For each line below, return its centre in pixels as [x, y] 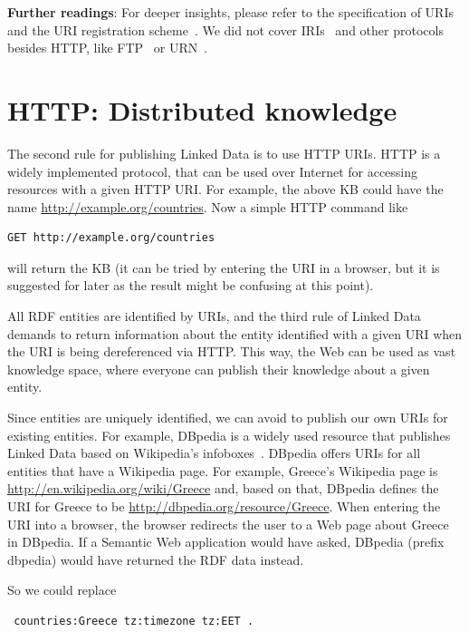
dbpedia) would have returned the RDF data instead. [156, 559]
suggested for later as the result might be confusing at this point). [191, 285]
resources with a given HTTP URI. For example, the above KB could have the [225, 189]
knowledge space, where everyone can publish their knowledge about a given [219, 369]
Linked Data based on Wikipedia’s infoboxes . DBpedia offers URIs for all [214, 453]
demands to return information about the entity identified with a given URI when [235, 333]
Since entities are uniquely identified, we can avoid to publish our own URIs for [228, 418]
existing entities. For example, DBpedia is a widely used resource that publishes [229, 435]
